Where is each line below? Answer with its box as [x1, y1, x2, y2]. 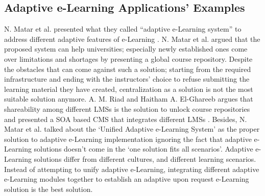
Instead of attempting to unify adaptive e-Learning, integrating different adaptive [4, 163, 259, 174]
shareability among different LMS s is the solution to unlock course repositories [4, 103, 250, 114]
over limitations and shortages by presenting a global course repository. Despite [4, 53, 253, 64]
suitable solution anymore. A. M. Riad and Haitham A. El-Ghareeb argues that [4, 93, 253, 104]
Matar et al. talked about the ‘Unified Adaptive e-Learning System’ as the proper [4, 124, 260, 134]
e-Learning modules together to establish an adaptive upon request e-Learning [4, 174, 249, 184]
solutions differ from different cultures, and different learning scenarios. [34, 153, 256, 164]
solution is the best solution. [4, 183, 93, 194]
